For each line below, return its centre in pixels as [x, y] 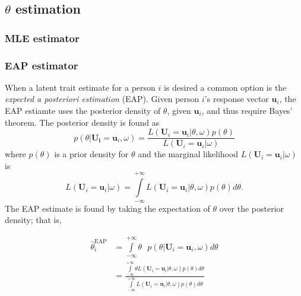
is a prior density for [91, 154]
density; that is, [33, 220]
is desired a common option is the [225, 87]
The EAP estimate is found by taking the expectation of [107, 208]
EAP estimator [42, 65]
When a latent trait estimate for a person [80, 87]
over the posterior [252, 208]
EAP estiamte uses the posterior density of [83, 111]
